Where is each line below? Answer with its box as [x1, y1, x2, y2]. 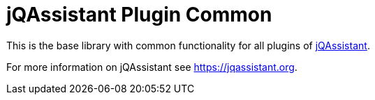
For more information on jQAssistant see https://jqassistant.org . [6, 60, 297, 73]
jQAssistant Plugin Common [6, 3, 272, 26]
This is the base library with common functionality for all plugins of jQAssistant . [6, 39, 370, 51]
